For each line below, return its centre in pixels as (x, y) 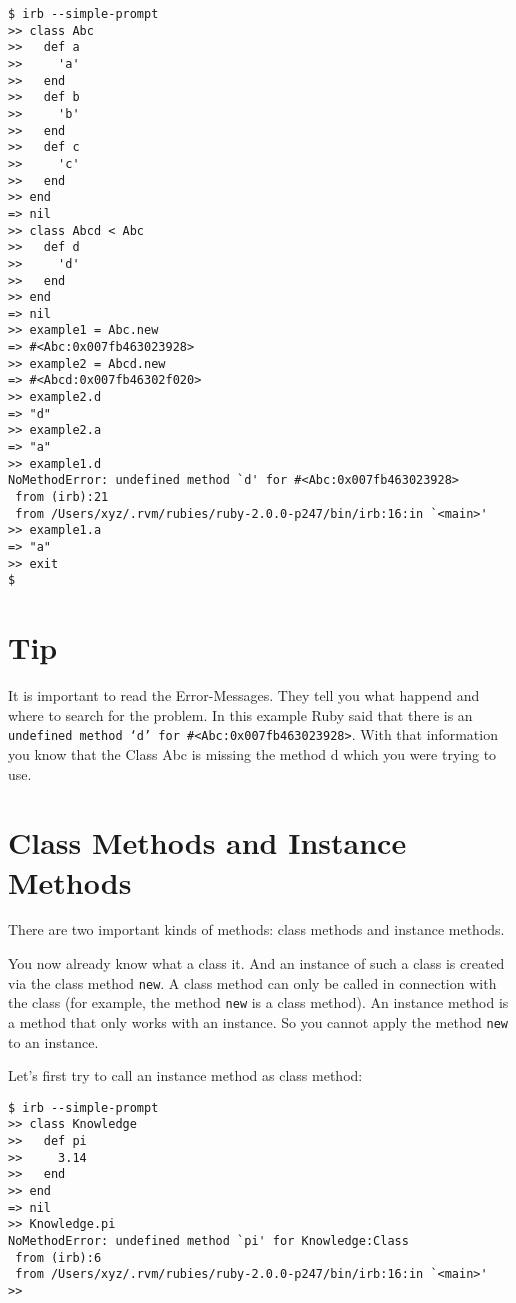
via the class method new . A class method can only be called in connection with (252, 982)
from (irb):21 (62, 497)
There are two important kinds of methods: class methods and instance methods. (256, 929)
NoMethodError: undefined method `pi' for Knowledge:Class (208, 1241)
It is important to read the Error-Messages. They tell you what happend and (244, 695)
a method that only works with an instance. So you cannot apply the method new (258, 1021)
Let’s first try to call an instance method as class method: (185, 1075)
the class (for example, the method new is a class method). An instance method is (258, 1002)
